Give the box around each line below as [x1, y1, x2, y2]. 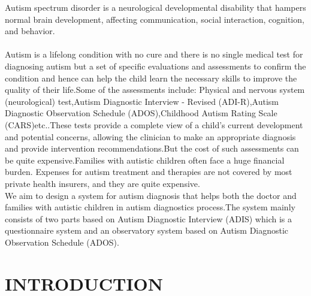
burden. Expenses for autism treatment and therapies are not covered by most [5, 165, 292, 178]
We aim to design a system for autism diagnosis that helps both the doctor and [5, 189, 297, 201]
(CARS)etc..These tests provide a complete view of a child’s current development [5, 118, 303, 131]
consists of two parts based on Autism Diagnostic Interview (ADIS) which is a [5, 212, 292, 225]
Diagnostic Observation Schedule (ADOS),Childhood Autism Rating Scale [5, 107, 277, 119]
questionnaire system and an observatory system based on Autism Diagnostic [5, 224, 289, 237]
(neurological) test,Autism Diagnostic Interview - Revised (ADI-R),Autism [5, 95, 279, 107]
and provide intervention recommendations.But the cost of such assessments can [5, 142, 299, 155]
